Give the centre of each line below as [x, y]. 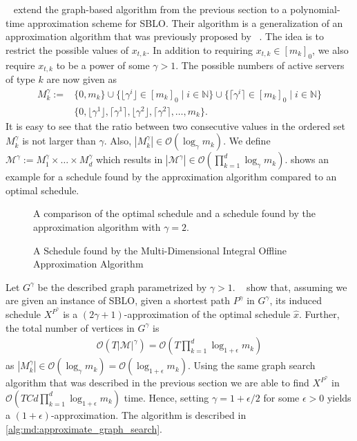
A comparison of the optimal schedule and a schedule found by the [174, 213]
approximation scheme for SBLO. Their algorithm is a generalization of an [185, 22]
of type [20, 79]
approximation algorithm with [97, 227]
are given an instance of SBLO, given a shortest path [118, 300]
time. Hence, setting [166, 397]
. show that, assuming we [290, 287]
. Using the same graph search [252, 365]
